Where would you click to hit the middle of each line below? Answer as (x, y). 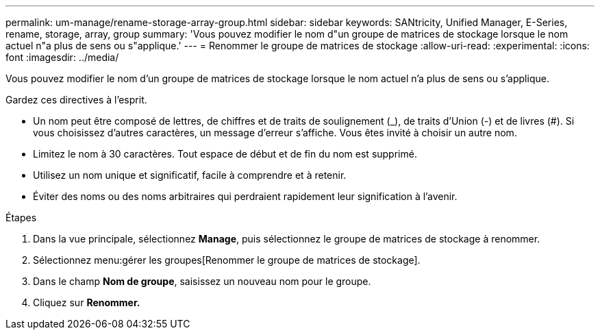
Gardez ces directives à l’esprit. (76, 100)
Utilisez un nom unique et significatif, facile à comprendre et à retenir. (190, 175)
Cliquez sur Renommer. (87, 302)
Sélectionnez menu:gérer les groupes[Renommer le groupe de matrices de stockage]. (227, 260)
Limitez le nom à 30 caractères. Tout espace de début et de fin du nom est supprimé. (225, 154)
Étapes (21, 218)
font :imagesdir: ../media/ (62, 57)
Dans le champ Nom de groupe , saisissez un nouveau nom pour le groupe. (202, 281)
